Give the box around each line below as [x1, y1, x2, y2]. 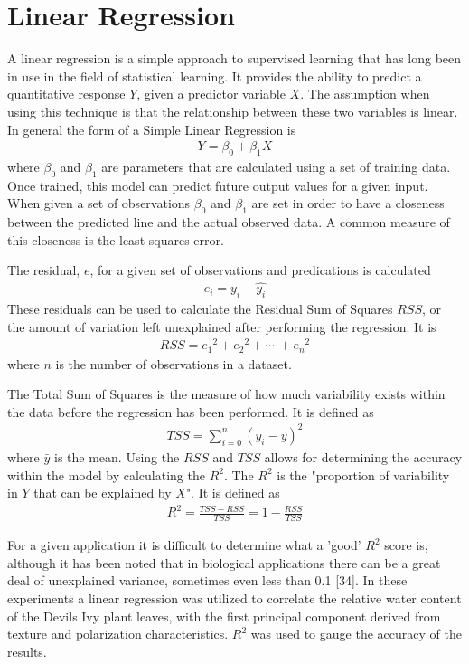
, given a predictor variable [136, 84, 286, 103]
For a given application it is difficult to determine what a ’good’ [7, 536, 361, 555]
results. [7, 641, 47, 660]
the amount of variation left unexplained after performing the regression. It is [7, 317, 436, 336]
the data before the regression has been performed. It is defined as [7, 402, 374, 421]
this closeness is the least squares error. [7, 230, 224, 249]
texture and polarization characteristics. [7, 624, 229, 643]
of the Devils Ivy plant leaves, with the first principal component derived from [7, 606, 441, 625]
